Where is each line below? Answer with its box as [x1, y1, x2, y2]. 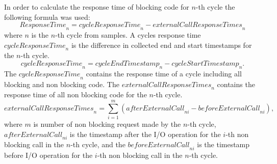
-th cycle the [195, 2, 235, 12]
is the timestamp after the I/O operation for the [69, 128, 221, 139]
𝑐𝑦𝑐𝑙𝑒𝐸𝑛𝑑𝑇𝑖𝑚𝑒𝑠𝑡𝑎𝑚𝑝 [95, 60, 160, 67]
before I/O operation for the [4, 150, 93, 160]
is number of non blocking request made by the [33, 119, 181, 129]
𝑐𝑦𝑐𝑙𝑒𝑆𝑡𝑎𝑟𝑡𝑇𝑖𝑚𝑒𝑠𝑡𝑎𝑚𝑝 [171, 60, 239, 67]
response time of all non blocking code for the [4, 89, 147, 100]
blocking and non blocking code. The [4, 78, 119, 89]
